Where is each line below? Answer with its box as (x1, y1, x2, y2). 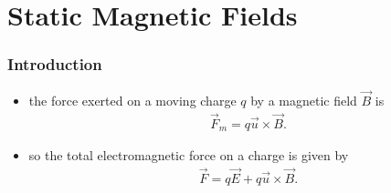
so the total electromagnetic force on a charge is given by (28, 146, 349, 165)
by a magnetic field (250, 90, 357, 109)
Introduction (7, 53, 102, 76)
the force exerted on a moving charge (28, 90, 237, 109)
